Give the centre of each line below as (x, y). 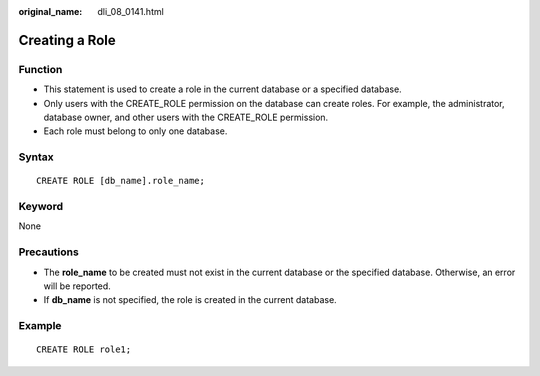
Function (40, 69)
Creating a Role (67, 40)
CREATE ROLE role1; (84, 349)
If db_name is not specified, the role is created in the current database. (190, 300)
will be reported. (77, 286)
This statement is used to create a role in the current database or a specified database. (222, 89)
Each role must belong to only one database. (135, 131)
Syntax (36, 157)
